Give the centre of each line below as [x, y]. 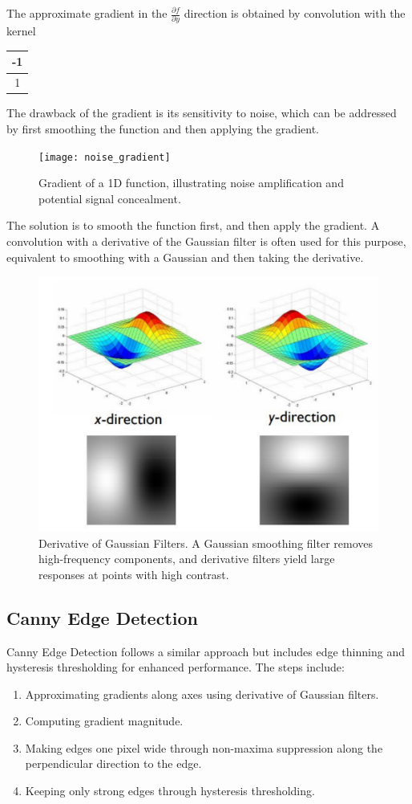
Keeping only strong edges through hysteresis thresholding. [170, 791]
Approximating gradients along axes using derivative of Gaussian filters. [202, 694]
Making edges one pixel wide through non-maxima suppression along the [204, 747]
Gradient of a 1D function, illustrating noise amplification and [191, 183]
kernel [21, 31]
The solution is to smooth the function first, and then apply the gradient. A [193, 225]
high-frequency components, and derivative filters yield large [187, 559]
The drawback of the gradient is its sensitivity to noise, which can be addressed [202, 113]
